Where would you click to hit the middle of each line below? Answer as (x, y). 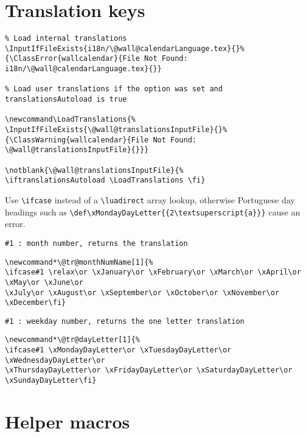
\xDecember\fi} (36, 303)
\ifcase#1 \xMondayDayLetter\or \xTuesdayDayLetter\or (118, 350)
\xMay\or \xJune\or (44, 282)
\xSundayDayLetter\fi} (51, 381)
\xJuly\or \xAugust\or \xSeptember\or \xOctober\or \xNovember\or (142, 292)
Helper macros (68, 421)
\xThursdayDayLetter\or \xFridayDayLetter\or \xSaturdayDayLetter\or (149, 370)
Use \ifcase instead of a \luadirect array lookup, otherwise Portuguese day (150, 199)
